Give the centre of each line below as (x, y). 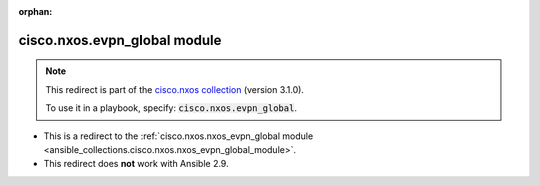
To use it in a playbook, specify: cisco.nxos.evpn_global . (171, 108)
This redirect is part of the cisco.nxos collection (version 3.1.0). (175, 89)
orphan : (35, 11)
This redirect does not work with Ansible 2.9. (136, 164)
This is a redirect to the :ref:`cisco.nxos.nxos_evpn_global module (178, 136)
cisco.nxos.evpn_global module (120, 40)
